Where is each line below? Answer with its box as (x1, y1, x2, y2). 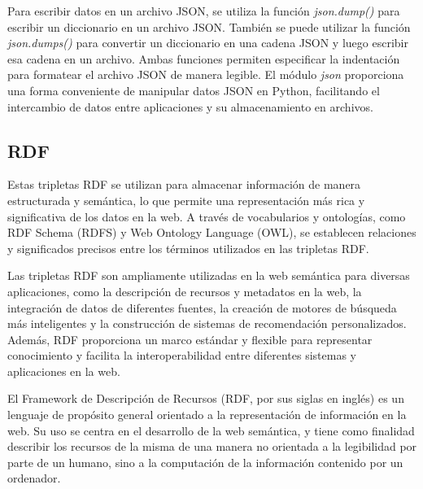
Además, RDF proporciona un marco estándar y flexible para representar (7, 330, 373, 347)
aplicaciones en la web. (7, 362, 120, 379)
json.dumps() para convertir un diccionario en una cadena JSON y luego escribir (7, 34, 408, 51)
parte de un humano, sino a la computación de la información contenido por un (7, 453, 403, 470)
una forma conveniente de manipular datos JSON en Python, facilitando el (7, 81, 380, 98)
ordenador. (7, 469, 61, 487)
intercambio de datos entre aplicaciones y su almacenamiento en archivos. (7, 98, 373, 115)
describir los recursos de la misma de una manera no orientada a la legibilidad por (7, 438, 417, 455)
